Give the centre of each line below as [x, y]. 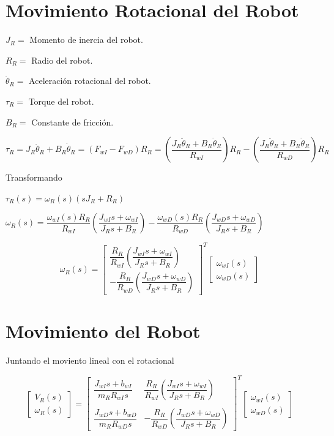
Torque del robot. [61, 101]
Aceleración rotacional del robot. [90, 81]
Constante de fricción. [72, 122]
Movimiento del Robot [103, 331]
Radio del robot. [62, 60]
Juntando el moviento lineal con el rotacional [90, 360]
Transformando [34, 177]
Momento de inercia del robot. [86, 39]
